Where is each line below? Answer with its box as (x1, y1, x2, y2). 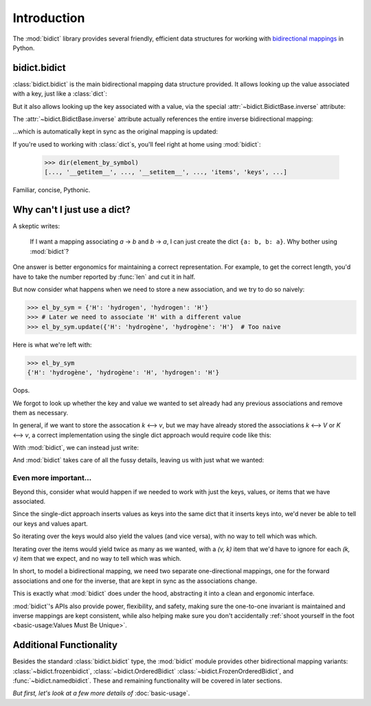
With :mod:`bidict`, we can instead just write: (12, 444, 139, 452)
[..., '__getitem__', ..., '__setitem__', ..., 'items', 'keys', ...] (44, 169, 288, 176)
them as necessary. (12, 408, 69, 416)
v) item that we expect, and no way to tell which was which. (12, 554, 182, 562)
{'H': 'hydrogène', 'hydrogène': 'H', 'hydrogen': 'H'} (27, 369, 220, 376)
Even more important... (12, 473, 92, 483)
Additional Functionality (12, 639, 118, 651)
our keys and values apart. (12, 520, 89, 528)
